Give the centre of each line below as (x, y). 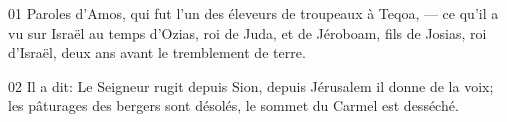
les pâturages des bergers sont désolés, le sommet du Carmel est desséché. (233, 105)
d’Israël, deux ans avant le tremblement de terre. (157, 52)
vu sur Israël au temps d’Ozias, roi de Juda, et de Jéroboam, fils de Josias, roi (247, 32)
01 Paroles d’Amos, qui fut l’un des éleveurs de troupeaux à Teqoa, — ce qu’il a (253, 13)
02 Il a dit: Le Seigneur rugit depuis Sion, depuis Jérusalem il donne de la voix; (251, 85)
